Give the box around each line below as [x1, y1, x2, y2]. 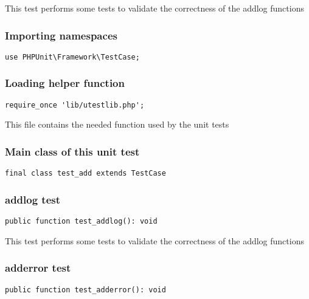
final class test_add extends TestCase [5, 169, 166, 178]
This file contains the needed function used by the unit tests [5, 118, 229, 131]
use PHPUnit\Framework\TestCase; [5, 52, 140, 61]
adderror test [5, 260, 71, 275]
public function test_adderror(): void [5, 285, 166, 294]
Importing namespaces [5, 27, 117, 43]
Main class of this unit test [5, 143, 140, 159]
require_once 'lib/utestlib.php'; [5, 100, 145, 109]
